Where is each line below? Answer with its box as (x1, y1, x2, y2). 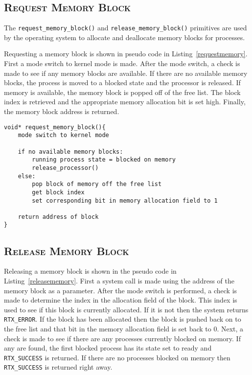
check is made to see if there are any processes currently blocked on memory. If (4, 333, 241, 343)
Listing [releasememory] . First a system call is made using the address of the (4, 275, 234, 285)
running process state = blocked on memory (32, 156, 176, 164)
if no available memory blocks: (18, 148, 123, 155)
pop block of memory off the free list (32, 181, 162, 188)
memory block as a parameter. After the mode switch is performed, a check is (4, 285, 237, 295)
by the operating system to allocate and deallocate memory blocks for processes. (4, 32, 245, 42)
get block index (32, 188, 85, 196)
